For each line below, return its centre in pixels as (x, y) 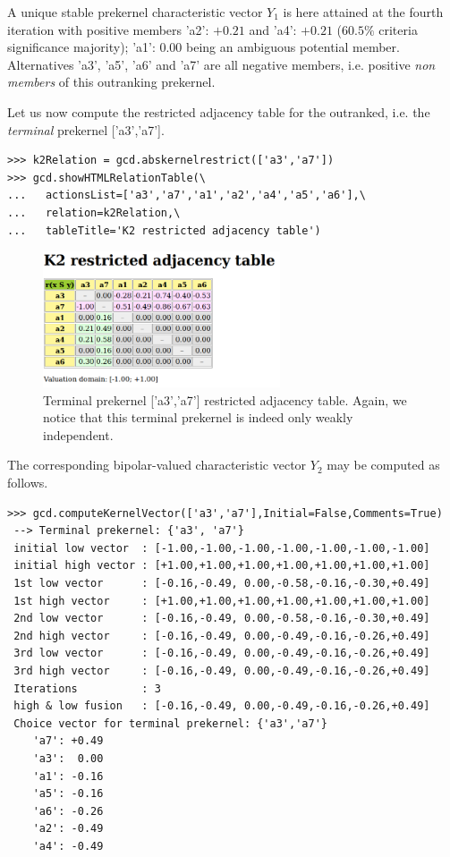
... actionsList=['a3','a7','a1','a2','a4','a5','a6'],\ (187, 195)
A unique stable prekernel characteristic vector (135, 12)
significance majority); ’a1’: (81, 47)
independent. (78, 434)
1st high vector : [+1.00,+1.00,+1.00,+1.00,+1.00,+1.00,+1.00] (222, 601)
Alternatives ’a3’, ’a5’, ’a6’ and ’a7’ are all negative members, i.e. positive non (221, 64)
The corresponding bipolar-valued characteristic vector (157, 465)
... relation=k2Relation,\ (94, 212)
